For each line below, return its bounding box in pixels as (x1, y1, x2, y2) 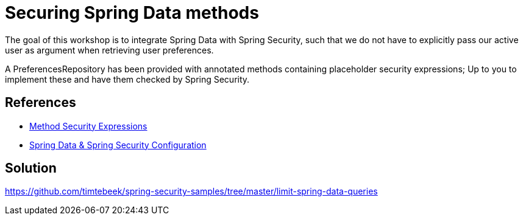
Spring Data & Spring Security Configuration (29, 139, 207, 150)
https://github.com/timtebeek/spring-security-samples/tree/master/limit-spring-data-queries (5, 186, 378, 197)
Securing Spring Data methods (5, 2, 259, 23)
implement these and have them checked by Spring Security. (5, 74, 250, 84)
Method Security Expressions (29, 120, 148, 131)
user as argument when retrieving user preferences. (5, 44, 214, 55)
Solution (5, 160, 57, 176)
